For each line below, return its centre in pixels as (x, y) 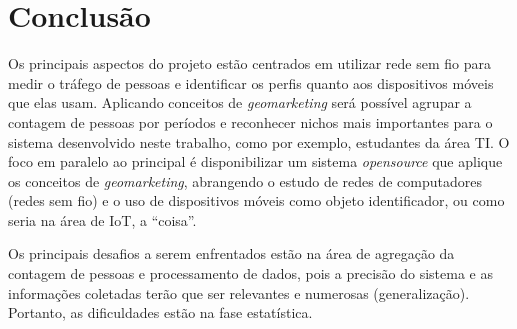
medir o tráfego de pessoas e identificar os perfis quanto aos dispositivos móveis (251, 82)
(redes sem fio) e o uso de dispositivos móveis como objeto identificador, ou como (256, 200)
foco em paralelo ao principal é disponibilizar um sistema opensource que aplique (255, 161)
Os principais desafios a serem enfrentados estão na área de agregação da (231, 253)
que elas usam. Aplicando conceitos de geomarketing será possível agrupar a (240, 102)
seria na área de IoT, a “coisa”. (102, 219)
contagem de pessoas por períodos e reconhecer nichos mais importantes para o (250, 121)
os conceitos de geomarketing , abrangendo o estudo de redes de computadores (245, 180)
